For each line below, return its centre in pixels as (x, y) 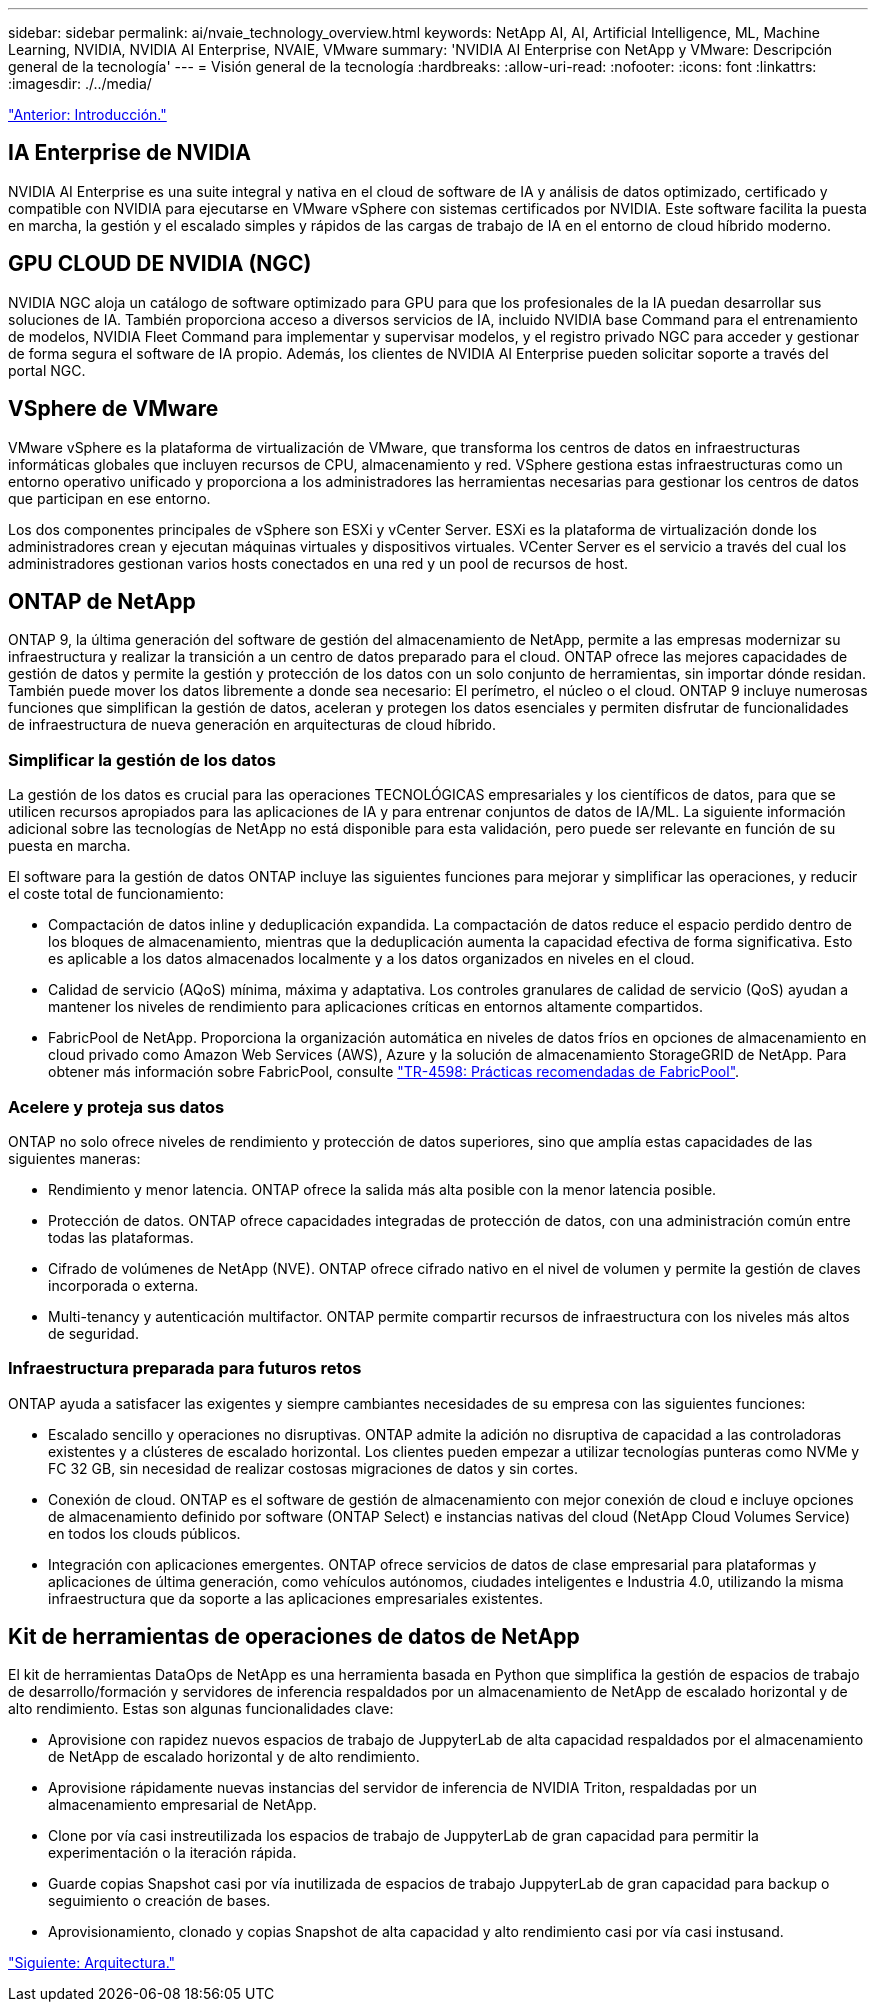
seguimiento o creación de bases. (159, 1901)
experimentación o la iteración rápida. (172, 1853)
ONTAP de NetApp (102, 601)
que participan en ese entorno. (109, 498)
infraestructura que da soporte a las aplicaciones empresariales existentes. (295, 1598)
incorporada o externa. (123, 1285)
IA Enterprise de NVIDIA (129, 153)
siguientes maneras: (74, 1158)
